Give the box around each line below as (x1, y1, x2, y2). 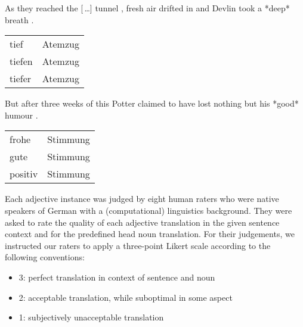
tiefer (10, 71, 32, 86)
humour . (5, 108, 38, 121)
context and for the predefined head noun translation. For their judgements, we (5, 228, 295, 240)
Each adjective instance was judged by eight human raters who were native (5, 192, 279, 205)
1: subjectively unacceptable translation (18, 311, 164, 323)
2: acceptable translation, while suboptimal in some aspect (18, 291, 233, 303)
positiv (10, 167, 38, 181)
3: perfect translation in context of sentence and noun (18, 270, 215, 283)
